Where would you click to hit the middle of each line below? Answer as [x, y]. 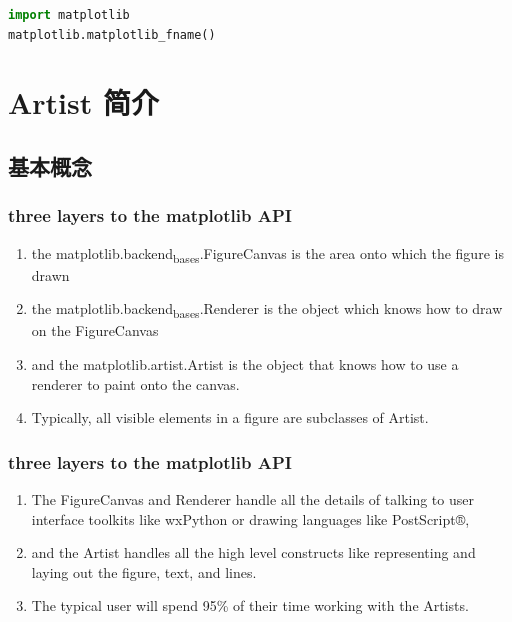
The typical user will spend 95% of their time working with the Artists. [250, 605]
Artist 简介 [84, 102]
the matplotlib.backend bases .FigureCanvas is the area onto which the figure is [267, 254]
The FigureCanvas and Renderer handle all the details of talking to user [252, 499]
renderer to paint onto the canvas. [135, 383]
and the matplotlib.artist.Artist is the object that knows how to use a [245, 364]
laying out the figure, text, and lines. [144, 571]
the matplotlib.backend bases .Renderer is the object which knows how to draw [267, 310]
